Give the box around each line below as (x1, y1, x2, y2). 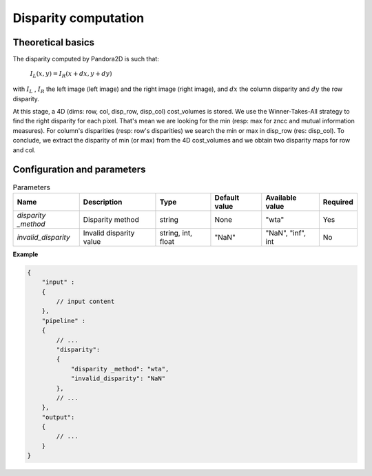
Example (12, 250, 39, 258)
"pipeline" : (41, 317, 86, 324)
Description (83, 197, 123, 207)
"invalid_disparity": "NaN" (70, 375, 165, 382)
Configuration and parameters (12, 164, 146, 176)
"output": (41, 413, 75, 421)
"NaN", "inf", (265, 228, 307, 238)
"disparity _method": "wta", (70, 365, 169, 373)
